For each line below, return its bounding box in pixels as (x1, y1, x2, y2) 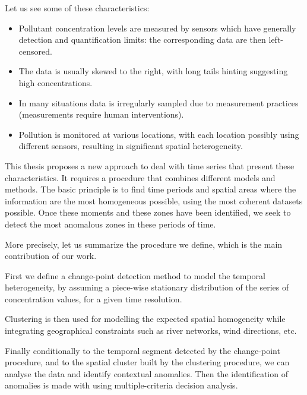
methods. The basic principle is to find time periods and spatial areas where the (5, 183, 296, 195)
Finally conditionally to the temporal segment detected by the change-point (5, 344, 280, 356)
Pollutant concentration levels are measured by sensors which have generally (18, 21, 296, 34)
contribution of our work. (5, 249, 97, 262)
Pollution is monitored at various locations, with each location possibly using (18, 128, 299, 140)
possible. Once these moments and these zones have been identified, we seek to (5, 206, 291, 219)
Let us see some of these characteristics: (5, 2, 150, 14)
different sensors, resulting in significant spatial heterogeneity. (18, 140, 243, 152)
